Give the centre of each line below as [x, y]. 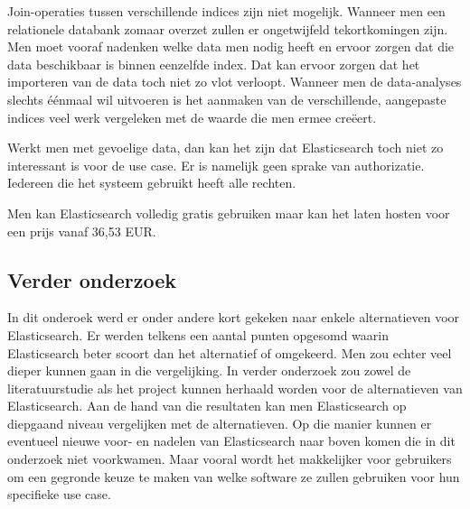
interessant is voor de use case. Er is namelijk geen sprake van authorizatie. [216, 165]
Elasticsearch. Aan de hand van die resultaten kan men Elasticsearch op [207, 406]
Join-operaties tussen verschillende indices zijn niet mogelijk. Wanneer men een [226, 11]
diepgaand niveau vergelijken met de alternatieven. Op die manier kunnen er [220, 423]
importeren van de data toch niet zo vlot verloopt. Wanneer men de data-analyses [235, 82]
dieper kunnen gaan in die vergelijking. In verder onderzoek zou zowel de [209, 370]
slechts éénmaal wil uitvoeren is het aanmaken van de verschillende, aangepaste [227, 99]
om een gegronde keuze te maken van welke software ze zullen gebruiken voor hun [234, 476]
